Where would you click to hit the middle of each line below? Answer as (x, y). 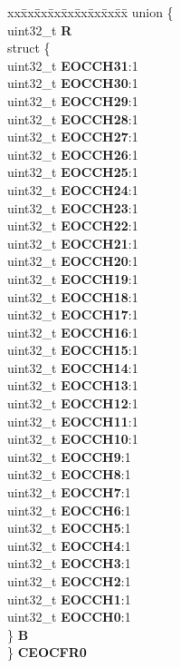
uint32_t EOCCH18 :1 (73, 296)
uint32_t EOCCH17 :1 (73, 314)
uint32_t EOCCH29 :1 (73, 100)
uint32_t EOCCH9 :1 (69, 456)
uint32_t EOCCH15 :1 (73, 350)
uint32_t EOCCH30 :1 (73, 83)
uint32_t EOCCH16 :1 (73, 332)
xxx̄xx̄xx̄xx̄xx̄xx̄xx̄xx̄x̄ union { (90, 12)
